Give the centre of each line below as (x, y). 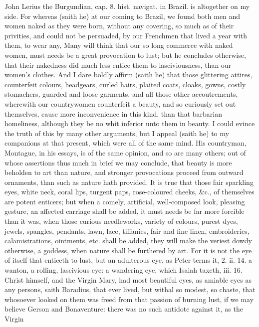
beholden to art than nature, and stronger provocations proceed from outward (124, 172)
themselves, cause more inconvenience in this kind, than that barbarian (113, 113)
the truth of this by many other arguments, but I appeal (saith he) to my (117, 133)
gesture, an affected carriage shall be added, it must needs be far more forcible (125, 211)
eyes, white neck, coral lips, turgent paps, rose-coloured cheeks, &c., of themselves (129, 192)
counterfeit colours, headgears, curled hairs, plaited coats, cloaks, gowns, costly (125, 84)
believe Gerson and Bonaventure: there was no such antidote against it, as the (124, 309)
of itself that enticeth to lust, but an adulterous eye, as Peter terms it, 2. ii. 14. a (129, 260)
